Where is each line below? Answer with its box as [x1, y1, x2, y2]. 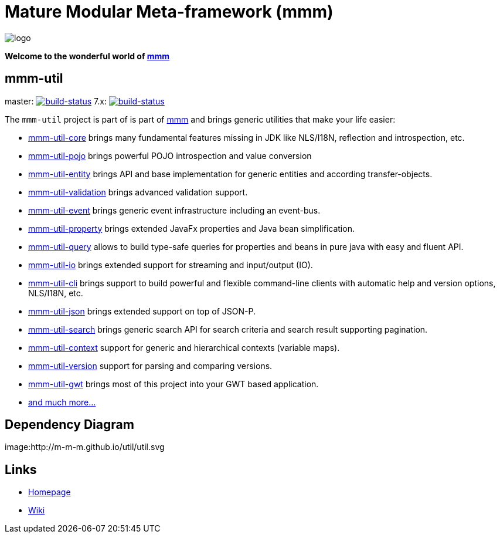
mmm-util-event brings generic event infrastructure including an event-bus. [28, 205, 321, 215]
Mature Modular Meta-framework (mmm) [5, 2, 334, 22]
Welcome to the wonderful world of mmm [5, 50, 170, 61]
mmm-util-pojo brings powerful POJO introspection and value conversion [28, 150, 312, 161]
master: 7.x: [5, 96, 107, 106]
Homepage [28, 487, 71, 498]
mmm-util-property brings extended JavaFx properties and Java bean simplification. [28, 223, 355, 234]
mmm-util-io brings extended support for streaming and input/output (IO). [28, 259, 313, 270]
